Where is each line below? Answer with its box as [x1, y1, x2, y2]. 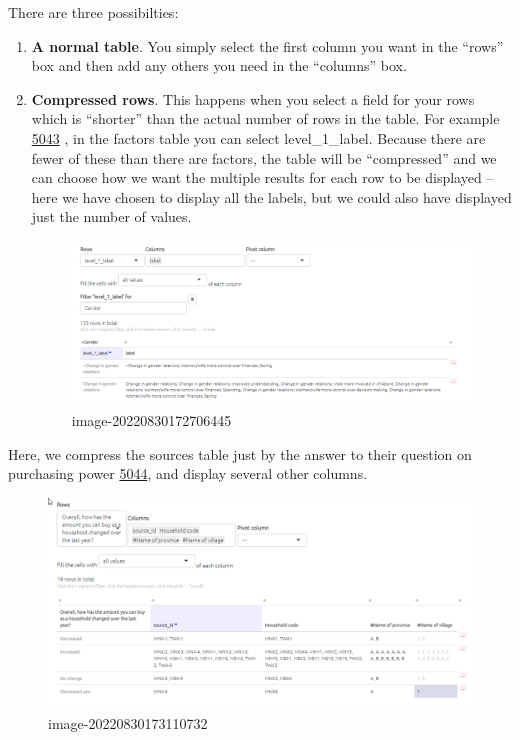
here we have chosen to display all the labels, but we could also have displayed [31, 186, 512, 207]
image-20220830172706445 [71, 410, 232, 431]
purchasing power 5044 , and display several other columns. [8, 463, 368, 484]
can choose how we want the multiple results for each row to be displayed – [31, 167, 494, 188]
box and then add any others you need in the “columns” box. [31, 55, 407, 76]
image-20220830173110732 [48, 712, 208, 733]
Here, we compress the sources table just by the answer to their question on [8, 443, 472, 464]
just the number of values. [31, 206, 192, 227]
